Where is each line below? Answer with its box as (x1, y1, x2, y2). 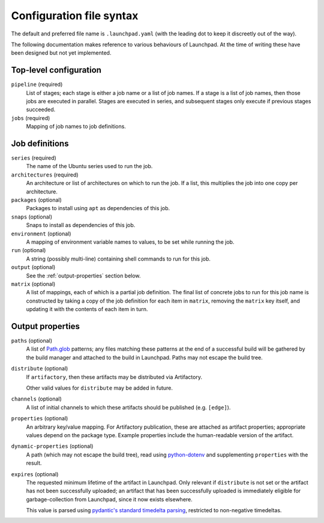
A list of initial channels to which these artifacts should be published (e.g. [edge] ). (26, 404, 231, 411)
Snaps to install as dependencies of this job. (26, 222, 136, 229)
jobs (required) (11, 114, 50, 121)
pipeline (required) (11, 81, 63, 88)
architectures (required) (11, 171, 79, 178)
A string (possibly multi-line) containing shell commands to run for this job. (26, 255, 211, 262)
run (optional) (11, 247, 46, 254)
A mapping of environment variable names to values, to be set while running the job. (26, 238, 235, 246)
